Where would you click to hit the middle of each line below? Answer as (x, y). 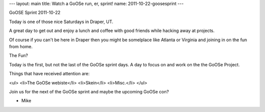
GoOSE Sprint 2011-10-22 (35, 13)
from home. (21, 46)
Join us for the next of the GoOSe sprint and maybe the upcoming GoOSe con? (89, 91)
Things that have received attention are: (49, 74)
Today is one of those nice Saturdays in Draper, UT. (61, 22)
